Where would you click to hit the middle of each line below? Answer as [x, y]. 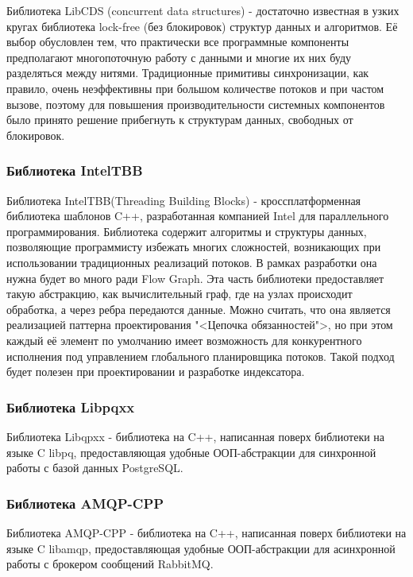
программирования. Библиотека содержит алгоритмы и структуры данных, [187, 231]
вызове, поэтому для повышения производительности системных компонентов [196, 104]
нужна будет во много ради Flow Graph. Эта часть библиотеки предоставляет [195, 278]
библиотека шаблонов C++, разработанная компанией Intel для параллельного [198, 216]
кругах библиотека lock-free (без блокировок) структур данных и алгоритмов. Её [202, 26]
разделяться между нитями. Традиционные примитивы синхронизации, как [188, 73]
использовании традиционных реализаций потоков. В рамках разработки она [192, 262]
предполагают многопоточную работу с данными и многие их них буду [179, 57]
